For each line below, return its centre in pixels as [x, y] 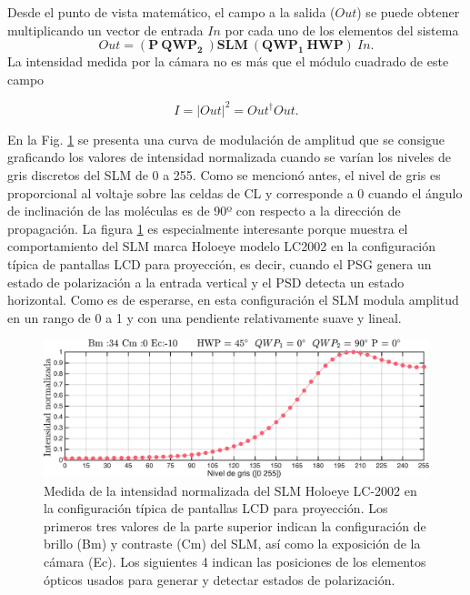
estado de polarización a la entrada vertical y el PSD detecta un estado [206, 282]
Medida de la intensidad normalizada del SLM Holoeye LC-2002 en [230, 490]
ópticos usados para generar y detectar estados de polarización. [220, 579]
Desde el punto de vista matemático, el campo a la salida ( [171, 12]
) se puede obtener [408, 12]
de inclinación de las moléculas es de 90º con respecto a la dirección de [204, 211]
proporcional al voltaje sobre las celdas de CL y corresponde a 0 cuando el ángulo [235, 192]
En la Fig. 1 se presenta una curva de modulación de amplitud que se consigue [226, 139]
